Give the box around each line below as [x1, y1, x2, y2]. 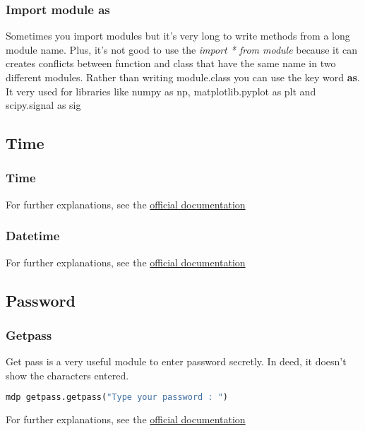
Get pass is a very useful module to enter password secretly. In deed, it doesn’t [6, 354, 347, 369]
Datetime [6, 227, 60, 244]
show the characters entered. [6, 367, 129, 382]
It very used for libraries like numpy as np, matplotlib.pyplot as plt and [6, 83, 316, 98]
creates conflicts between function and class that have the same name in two [6, 56, 336, 71]
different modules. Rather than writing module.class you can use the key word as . [6, 70, 360, 84]
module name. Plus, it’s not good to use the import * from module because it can [6, 42, 358, 57]
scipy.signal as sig [6, 98, 81, 112]
